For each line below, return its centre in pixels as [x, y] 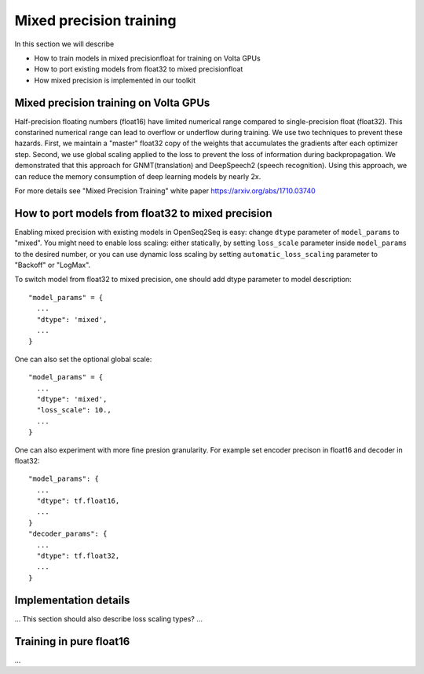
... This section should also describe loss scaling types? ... [109, 619]
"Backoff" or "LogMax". [53, 265]
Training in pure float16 [72, 641]
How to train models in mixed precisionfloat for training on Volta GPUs [147, 58]
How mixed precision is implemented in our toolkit [115, 80]
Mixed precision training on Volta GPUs [112, 103]
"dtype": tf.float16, [78, 501]
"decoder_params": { [68, 534]
